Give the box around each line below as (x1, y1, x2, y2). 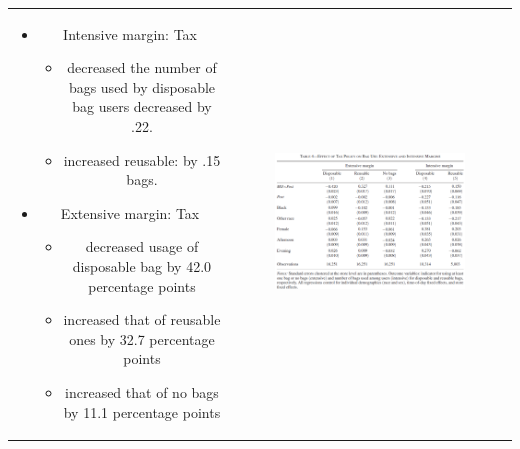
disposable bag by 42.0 (72, 256, 212, 277)
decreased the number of (67, 57, 217, 78)
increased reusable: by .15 (63, 149, 221, 170)
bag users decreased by (72, 96, 212, 117)
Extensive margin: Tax (60, 202, 200, 223)
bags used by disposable (68, 76, 216, 97)
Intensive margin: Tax (63, 23, 197, 44)
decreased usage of (85, 236, 199, 257)
